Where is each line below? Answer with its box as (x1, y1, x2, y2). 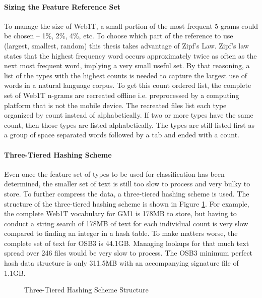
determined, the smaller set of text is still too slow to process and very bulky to (4, 178, 250, 189)
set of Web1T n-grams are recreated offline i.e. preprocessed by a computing (4, 89, 239, 100)
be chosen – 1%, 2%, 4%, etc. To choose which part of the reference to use (4, 30, 233, 41)
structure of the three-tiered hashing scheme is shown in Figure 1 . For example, (4, 198, 249, 209)
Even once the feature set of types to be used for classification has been (4, 168, 225, 179)
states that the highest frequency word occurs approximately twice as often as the (4, 50, 257, 61)
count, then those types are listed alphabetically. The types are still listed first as (4, 119, 254, 130)
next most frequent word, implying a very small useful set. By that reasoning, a (4, 60, 250, 71)
